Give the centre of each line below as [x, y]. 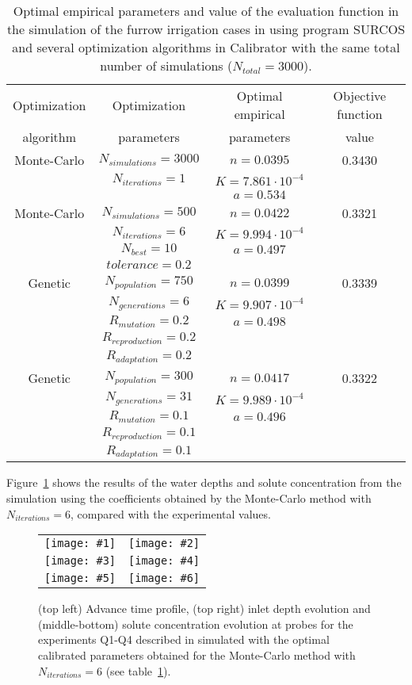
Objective [360, 96]
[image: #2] [164, 543]
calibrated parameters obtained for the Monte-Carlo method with [197, 655]
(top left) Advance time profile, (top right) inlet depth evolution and [204, 608]
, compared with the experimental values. [171, 513]
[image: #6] [164, 578]
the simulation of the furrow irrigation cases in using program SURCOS [206, 29]
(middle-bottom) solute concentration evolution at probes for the [196, 624]
